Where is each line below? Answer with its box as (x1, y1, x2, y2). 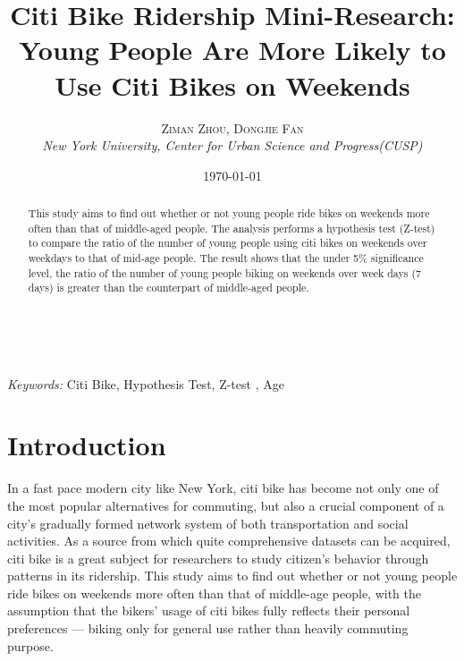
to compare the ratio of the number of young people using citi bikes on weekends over (28, 235, 427, 250)
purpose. (7, 636, 54, 655)
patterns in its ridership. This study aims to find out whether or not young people (7, 566, 458, 585)
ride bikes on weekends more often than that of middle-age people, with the (7, 583, 421, 602)
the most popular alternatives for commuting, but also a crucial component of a (7, 496, 444, 514)
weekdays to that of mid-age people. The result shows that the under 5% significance (28, 250, 424, 266)
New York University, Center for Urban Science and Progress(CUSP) (42, 136, 423, 155)
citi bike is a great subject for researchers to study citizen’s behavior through (7, 548, 429, 567)
